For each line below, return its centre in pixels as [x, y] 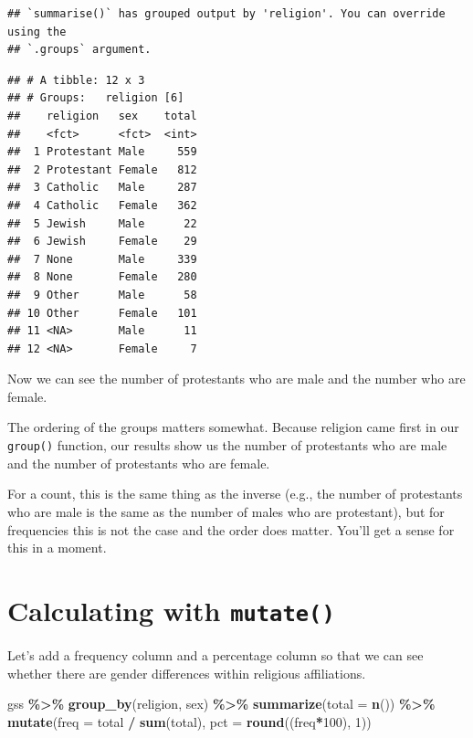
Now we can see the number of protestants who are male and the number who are [236, 379]
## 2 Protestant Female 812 [102, 169]
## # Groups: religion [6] [96, 98]
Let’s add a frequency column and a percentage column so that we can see [215, 654]
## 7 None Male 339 [102, 259]
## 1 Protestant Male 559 [102, 152]
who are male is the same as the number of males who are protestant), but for [226, 511]
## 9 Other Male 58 [102, 295]
